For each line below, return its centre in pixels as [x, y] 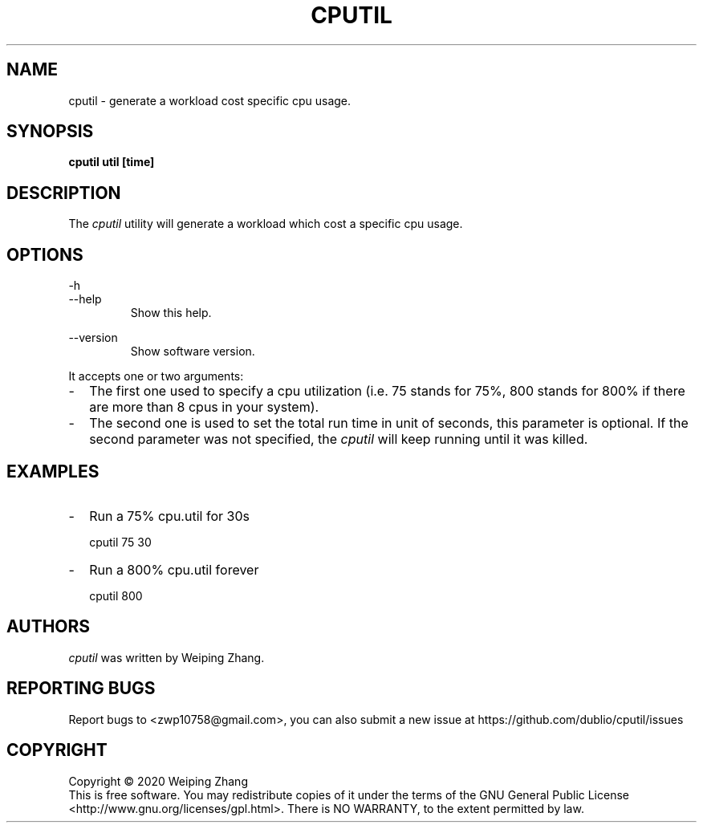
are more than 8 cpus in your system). [204, 407]
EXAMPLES [53, 471]
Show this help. [171, 313]
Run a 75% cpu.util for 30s [169, 516]
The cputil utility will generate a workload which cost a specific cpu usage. [266, 224]
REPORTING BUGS [81, 689]
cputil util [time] [112, 162]
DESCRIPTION [64, 193]
